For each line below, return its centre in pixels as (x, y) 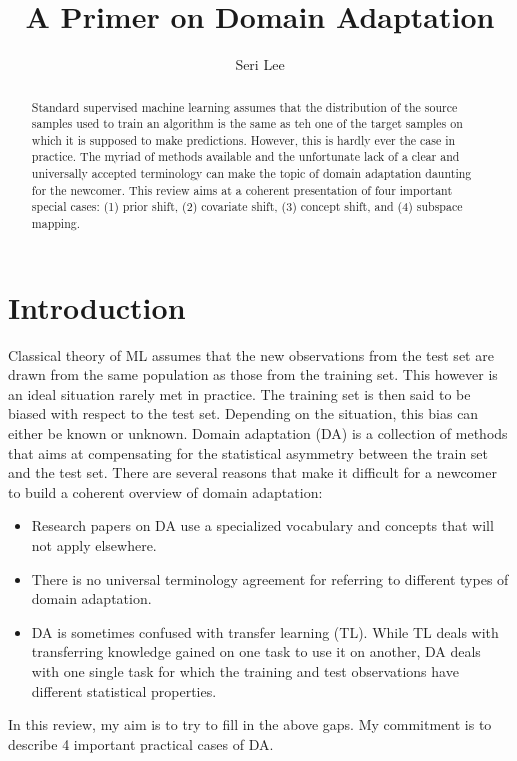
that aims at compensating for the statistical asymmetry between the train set (248, 452)
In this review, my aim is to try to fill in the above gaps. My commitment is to (250, 724)
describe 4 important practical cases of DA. (141, 743)
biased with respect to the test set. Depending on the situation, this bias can (243, 413)
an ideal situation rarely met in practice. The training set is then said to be (239, 393)
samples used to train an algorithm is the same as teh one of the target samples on (247, 123)
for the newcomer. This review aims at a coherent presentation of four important (242, 189)
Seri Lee (260, 64)
